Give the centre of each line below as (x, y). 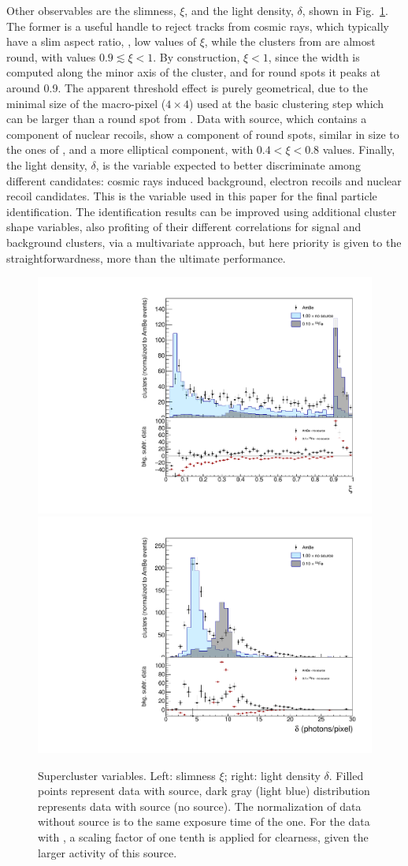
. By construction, (197, 56)
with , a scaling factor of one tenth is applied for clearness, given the (203, 836)
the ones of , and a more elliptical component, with (130, 149)
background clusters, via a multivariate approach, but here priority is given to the (204, 242)
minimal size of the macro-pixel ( (86, 103)
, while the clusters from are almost (290, 41)
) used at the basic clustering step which (286, 103)
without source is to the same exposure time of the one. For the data (204, 821)
